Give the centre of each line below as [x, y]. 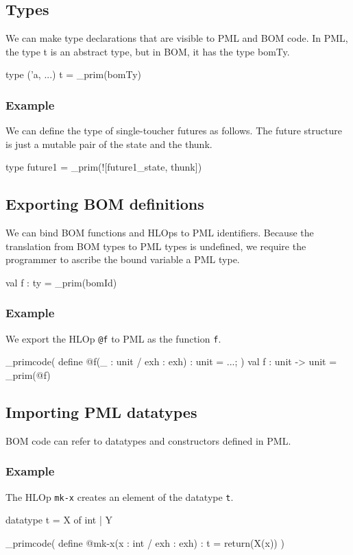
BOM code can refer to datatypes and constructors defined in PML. [148, 440]
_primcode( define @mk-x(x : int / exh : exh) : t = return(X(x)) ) [145, 542]
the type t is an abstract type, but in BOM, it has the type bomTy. [148, 51]
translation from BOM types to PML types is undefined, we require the [156, 246]
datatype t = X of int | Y [59, 520]
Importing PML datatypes [101, 412]
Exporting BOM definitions [105, 204]
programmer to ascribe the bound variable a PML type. [123, 259]
